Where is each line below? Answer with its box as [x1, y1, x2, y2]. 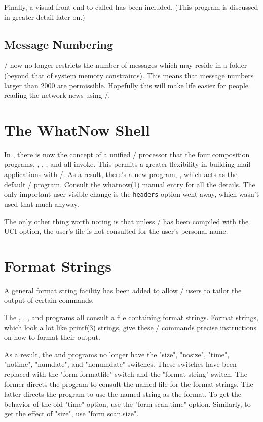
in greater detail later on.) [4, 11, 85, 22]
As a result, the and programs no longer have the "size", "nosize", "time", [4, 348, 230, 359]
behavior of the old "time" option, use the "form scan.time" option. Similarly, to [4, 398, 251, 409]
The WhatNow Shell [4, 119, 150, 140]
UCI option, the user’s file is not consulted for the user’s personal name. [4, 226, 228, 236]
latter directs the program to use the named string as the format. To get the [4, 389, 241, 399]
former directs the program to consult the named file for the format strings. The [4, 378, 253, 389]
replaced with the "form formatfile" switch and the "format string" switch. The [4, 368, 247, 379]
